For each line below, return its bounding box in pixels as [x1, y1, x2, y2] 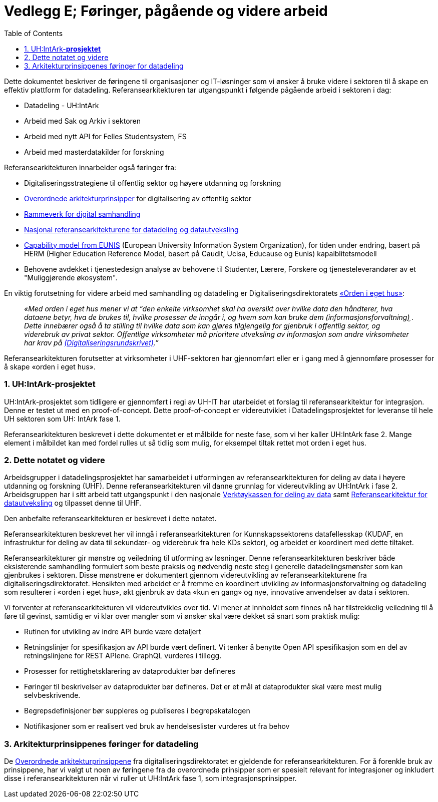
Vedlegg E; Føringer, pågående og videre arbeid [4, 3, 328, 20]
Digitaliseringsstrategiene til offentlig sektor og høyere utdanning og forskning [24, 178, 281, 187]
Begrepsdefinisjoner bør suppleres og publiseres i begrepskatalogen [24, 706, 250, 715]
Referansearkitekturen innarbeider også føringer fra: [4, 163, 177, 172]
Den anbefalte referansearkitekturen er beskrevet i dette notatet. [4, 514, 217, 523]
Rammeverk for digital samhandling [24, 209, 141, 218]
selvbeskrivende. [24, 691, 81, 700]
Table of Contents [4, 29, 63, 38]
